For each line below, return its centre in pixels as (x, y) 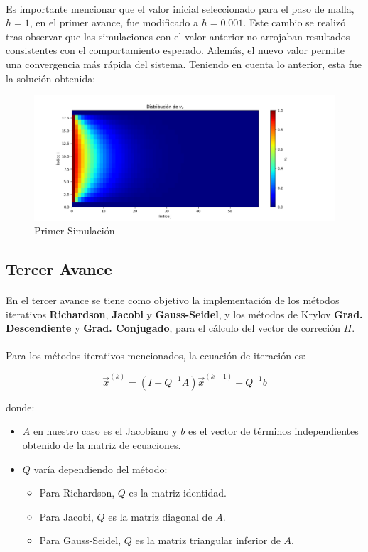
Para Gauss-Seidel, (80, 540)
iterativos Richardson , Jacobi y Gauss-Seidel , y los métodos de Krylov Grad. (184, 314)
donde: (20, 407)
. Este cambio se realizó (294, 22)
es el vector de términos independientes (273, 431)
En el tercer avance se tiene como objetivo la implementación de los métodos (173, 300)
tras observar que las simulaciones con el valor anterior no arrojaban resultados (178, 36)
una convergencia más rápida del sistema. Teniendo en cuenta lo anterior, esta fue (184, 64)
